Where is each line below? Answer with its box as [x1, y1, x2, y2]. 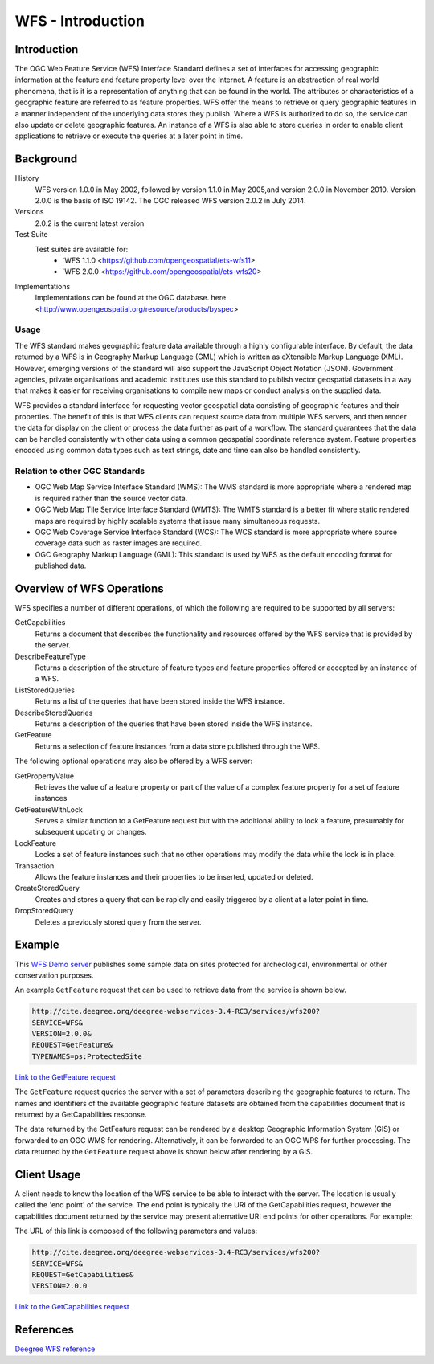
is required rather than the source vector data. [35, 493, 188, 503]
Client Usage [14, 1167, 81, 1181]
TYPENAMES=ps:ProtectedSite [31, 1052, 142, 1060]
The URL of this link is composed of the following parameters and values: [14, 1226, 257, 1236]
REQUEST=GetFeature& [31, 1040, 113, 1050]
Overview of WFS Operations [14, 582, 164, 595]
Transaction [14, 860, 55, 871]
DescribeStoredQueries [14, 708, 93, 717]
